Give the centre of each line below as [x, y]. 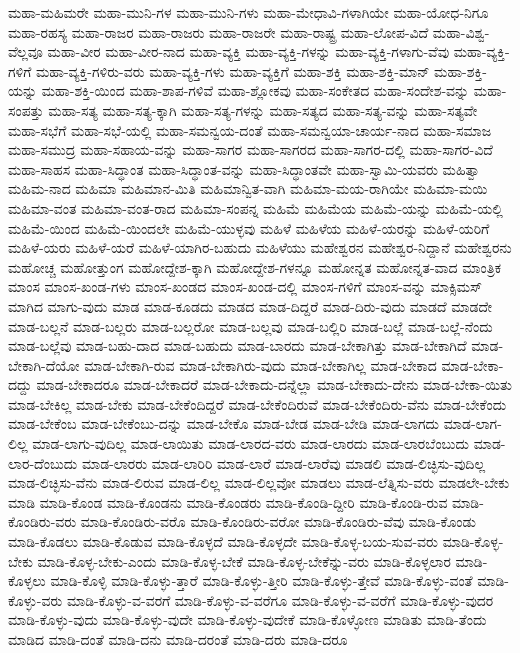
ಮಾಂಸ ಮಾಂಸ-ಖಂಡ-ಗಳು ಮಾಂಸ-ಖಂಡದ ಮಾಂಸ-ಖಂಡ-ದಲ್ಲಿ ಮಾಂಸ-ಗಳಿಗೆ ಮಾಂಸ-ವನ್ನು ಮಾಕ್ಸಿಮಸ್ [245, 286]
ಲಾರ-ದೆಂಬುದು [43, 462]
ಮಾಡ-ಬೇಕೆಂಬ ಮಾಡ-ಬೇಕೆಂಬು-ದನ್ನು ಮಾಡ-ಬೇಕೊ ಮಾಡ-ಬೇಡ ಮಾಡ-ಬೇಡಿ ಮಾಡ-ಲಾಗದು [224, 423]
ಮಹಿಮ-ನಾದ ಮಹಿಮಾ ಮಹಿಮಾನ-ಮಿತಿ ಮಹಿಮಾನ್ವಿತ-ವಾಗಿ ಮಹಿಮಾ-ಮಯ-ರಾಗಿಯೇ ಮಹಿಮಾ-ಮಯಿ [248, 188]
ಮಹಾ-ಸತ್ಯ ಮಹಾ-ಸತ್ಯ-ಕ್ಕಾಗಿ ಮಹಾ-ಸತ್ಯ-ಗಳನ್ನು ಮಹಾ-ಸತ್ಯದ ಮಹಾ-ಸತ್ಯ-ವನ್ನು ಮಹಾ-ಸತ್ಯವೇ [263, 109]
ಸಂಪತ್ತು [26, 109]
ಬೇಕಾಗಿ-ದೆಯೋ [44, 364]
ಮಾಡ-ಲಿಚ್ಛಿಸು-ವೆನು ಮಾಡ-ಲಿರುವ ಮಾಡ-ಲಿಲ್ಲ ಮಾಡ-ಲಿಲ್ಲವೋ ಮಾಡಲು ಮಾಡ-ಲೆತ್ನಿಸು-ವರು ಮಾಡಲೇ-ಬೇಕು [259, 482]
